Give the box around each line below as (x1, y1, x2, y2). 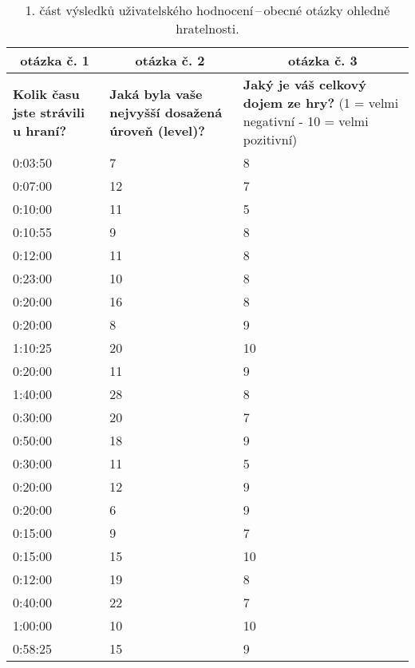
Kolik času (13, 84, 80, 103)
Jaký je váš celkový (243, 75, 366, 93)
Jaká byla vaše (109, 84, 203, 103)
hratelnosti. (176, 19, 239, 38)
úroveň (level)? (109, 121, 206, 140)
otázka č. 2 (135, 51, 205, 69)
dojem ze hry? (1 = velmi (243, 93, 399, 112)
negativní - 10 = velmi (243, 112, 369, 130)
